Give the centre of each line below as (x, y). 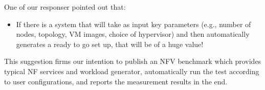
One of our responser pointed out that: (65, 7)
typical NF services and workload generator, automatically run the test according (132, 71)
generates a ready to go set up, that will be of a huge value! (110, 44)
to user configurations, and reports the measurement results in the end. (116, 81)
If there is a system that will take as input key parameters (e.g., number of (134, 24)
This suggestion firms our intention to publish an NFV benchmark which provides (133, 61)
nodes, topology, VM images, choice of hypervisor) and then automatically (133, 34)
